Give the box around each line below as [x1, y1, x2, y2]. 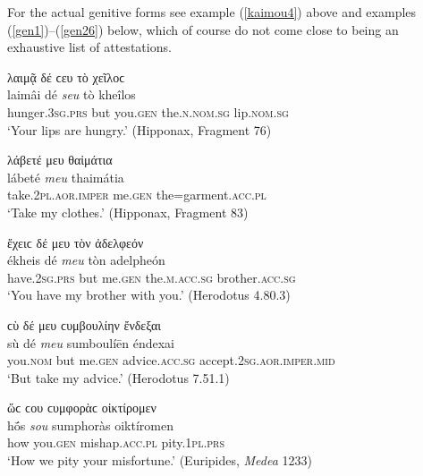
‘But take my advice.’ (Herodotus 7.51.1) [7, 368, 230, 387]
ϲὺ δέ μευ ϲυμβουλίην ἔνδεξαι [7, 315, 162, 334]
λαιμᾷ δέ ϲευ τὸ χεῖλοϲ [7, 67, 125, 86]
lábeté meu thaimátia [7, 167, 124, 186]
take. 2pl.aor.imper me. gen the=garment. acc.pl [7, 185, 266, 204]
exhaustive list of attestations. [7, 38, 172, 56]
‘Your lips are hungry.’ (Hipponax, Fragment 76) [7, 120, 272, 139]
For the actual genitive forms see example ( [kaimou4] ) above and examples [7, 3, 417, 21]
